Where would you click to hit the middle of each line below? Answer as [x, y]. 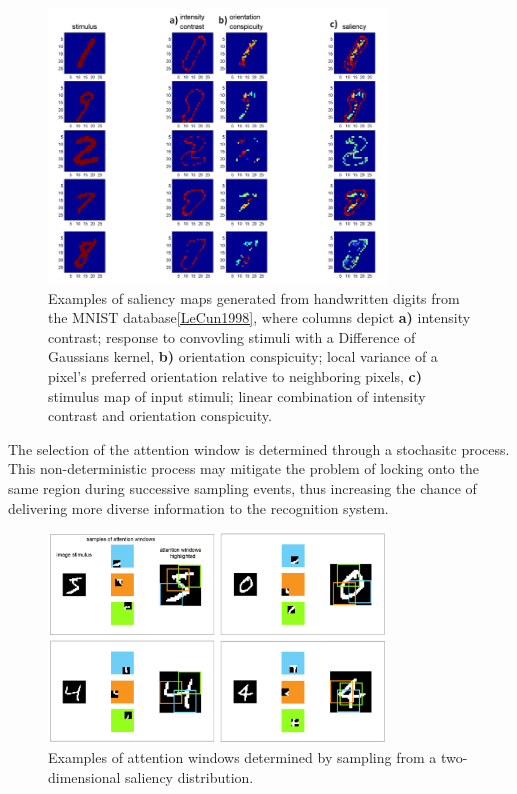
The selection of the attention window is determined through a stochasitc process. [259, 448]
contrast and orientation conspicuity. [160, 415]
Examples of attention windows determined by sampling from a [242, 757]
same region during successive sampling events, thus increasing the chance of [242, 487]
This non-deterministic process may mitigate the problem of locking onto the [243, 468]
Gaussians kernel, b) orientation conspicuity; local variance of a [243, 356]
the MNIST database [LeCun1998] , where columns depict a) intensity [259, 317]
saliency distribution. [189, 776]
